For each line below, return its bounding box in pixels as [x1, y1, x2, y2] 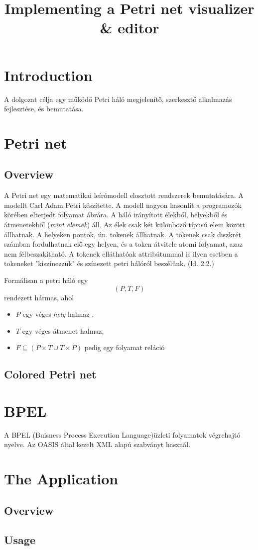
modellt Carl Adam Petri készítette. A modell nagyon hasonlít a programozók [4, 199, 242, 210]
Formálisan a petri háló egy [4, 275, 88, 285]
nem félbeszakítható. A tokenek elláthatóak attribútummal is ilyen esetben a [4, 248, 238, 259]
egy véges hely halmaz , [22, 309, 94, 319]
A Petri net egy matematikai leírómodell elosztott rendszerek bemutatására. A [4, 190, 244, 200]
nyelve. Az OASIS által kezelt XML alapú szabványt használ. [4, 439, 191, 450]
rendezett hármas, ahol [4, 292, 74, 302]
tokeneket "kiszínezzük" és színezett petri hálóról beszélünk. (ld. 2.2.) [4, 258, 214, 269]
